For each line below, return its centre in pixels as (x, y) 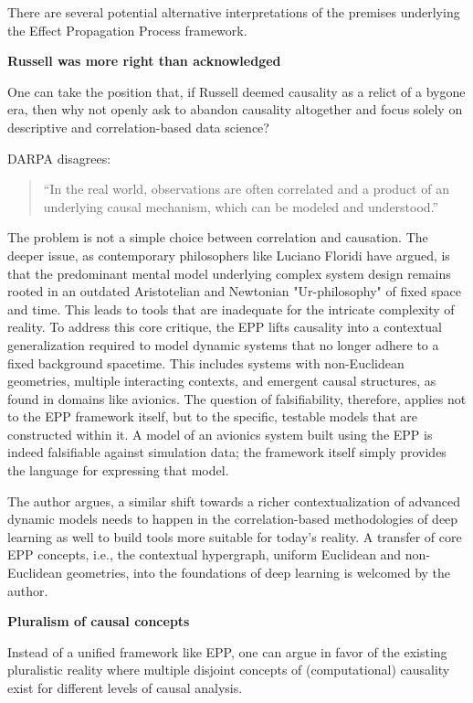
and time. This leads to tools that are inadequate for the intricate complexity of (231, 309)
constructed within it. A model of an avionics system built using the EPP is (220, 434)
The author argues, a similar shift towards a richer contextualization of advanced (234, 501)
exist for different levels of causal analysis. (125, 687)
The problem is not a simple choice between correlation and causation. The (218, 237)
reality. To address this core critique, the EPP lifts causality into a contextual (225, 327)
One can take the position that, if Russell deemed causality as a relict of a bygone (236, 91)
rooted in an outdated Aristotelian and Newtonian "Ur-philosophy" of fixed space (234, 291)
